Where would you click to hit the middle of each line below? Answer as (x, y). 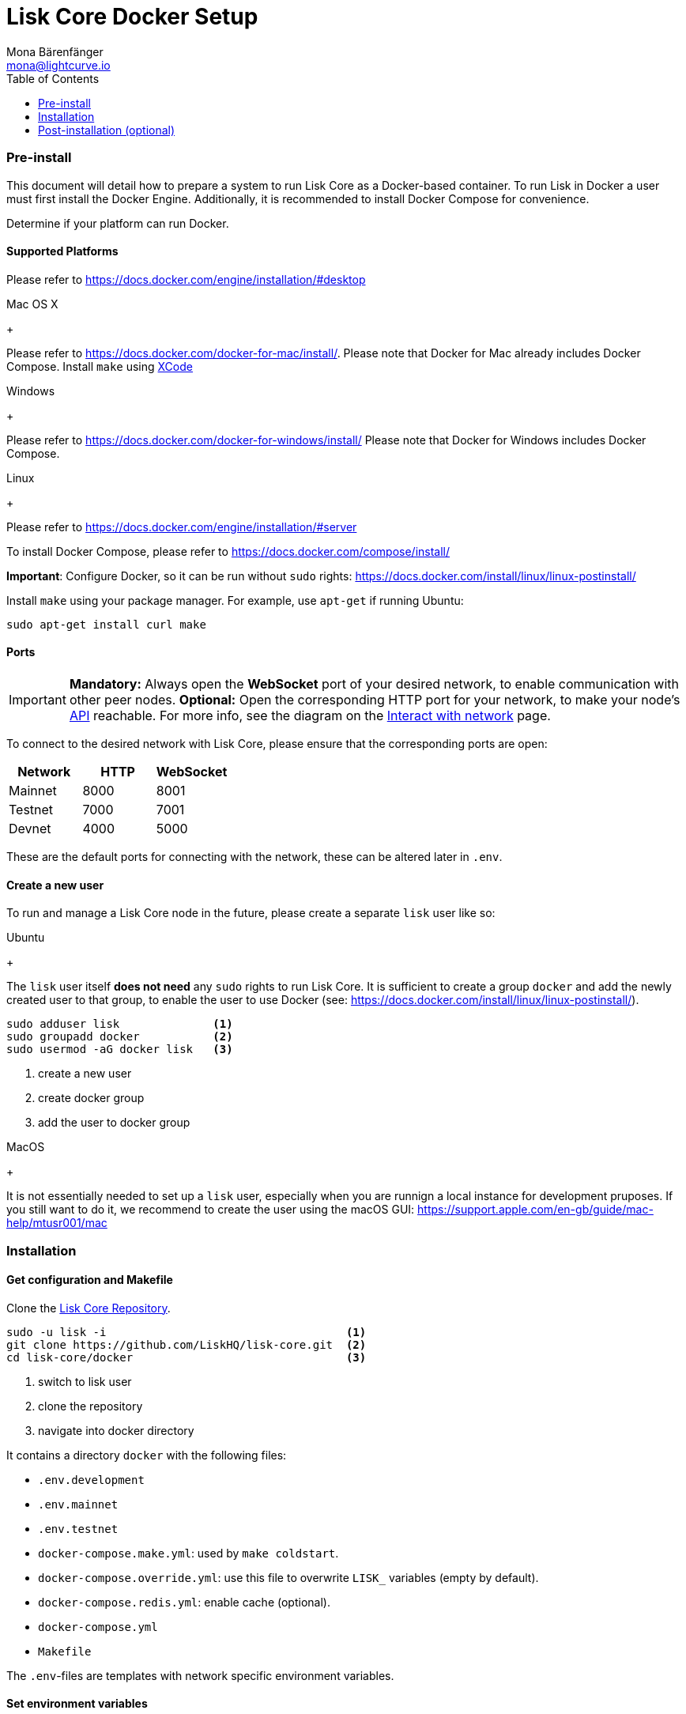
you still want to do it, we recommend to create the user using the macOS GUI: (211, 1210)
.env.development (91, 1480)
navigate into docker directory (116, 1430)
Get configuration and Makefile (90, 1280)
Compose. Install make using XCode (100, 366)
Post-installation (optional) (107, 130)
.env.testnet (78, 1529)
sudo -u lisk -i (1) (187, 1332)
